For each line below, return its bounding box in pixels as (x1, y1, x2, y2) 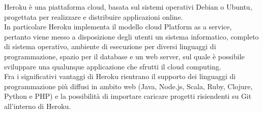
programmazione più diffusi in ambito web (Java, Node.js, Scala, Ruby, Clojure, (4, 81, 253, 91)
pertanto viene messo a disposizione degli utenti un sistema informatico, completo (4, 31, 259, 42)
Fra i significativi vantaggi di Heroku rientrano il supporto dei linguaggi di (4, 71, 236, 82)
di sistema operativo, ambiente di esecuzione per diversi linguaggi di (4, 41, 216, 52)
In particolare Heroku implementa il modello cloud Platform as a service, (4, 21, 232, 32)
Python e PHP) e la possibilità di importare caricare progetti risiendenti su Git (4, 91, 252, 101)
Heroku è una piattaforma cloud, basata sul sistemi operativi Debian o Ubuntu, (4, 2, 252, 12)
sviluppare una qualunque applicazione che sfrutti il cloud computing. (4, 61, 221, 71)
